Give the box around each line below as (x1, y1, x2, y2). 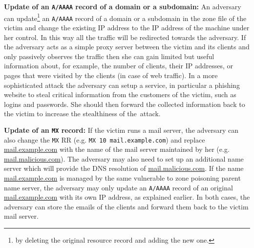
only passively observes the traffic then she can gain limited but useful (4, 51, 214, 61)
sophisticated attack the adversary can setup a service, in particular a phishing (4, 80, 240, 90)
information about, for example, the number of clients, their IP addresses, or (4, 61, 233, 71)
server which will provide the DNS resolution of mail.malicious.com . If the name (4, 163, 244, 173)
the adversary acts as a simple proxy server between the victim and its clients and (4, 41, 250, 52)
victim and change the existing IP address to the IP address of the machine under (4, 22, 250, 32)
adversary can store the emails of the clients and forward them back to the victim (4, 201, 249, 211)
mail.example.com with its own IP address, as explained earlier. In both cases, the (4, 192, 250, 202)
